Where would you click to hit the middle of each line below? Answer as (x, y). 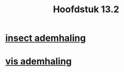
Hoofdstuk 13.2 (86, 9)
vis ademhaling (38, 62)
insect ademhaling (46, 38)
